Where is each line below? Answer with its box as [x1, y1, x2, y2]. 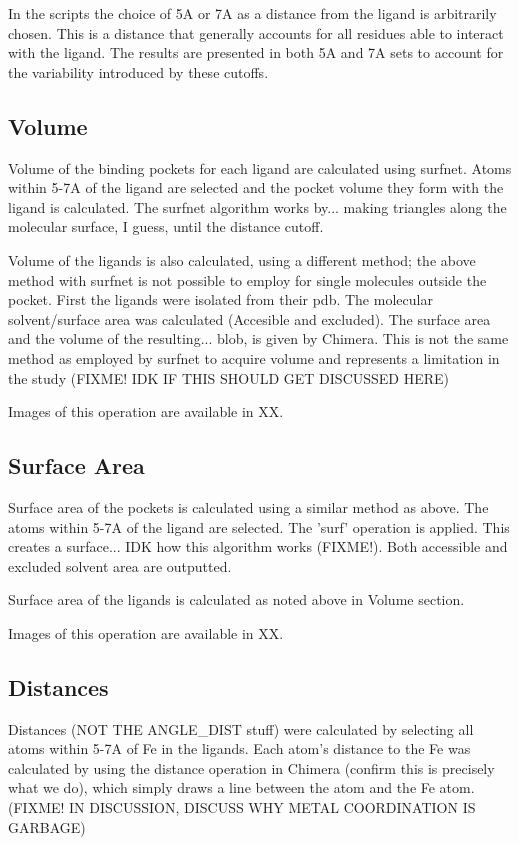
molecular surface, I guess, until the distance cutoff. [8, 216, 324, 237]
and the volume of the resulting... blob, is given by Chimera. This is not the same [8, 328, 509, 349]
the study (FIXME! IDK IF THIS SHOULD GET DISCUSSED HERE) [8, 367, 450, 388]
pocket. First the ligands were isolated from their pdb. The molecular [8, 289, 433, 310]
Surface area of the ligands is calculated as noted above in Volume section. [8, 589, 465, 610]
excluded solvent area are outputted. [8, 555, 232, 576]
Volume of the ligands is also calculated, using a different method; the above [8, 249, 476, 270]
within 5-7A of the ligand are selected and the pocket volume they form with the [8, 177, 504, 198]
